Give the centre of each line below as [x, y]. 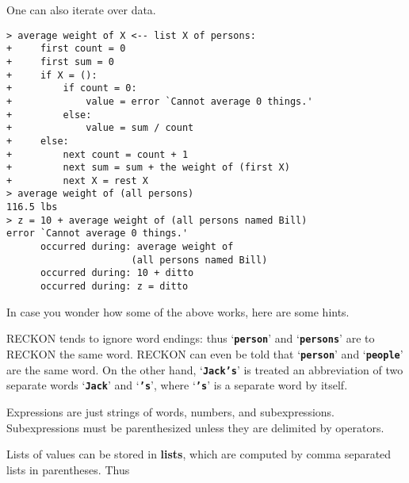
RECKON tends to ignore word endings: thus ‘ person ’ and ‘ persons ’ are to [191, 338]
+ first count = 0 [66, 49]
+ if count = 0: [72, 88]
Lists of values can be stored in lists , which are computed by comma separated [199, 454]
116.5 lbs [32, 207]
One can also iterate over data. [81, 10]
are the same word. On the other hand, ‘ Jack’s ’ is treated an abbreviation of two [205, 369]
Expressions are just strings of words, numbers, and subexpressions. [170, 411]
